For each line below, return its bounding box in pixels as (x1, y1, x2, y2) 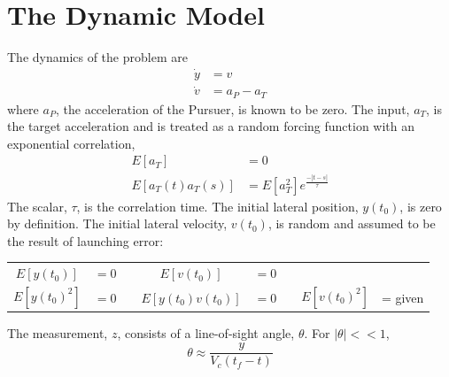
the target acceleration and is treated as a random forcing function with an (7, 117, 415, 135)
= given (381, 288, 424, 306)
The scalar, (7, 196, 67, 215)
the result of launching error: (7, 231, 164, 250)
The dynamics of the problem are (7, 48, 188, 66)
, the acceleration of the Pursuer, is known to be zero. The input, (55, 99, 410, 118)
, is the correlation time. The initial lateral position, (76, 196, 359, 215)
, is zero (399, 196, 442, 215)
